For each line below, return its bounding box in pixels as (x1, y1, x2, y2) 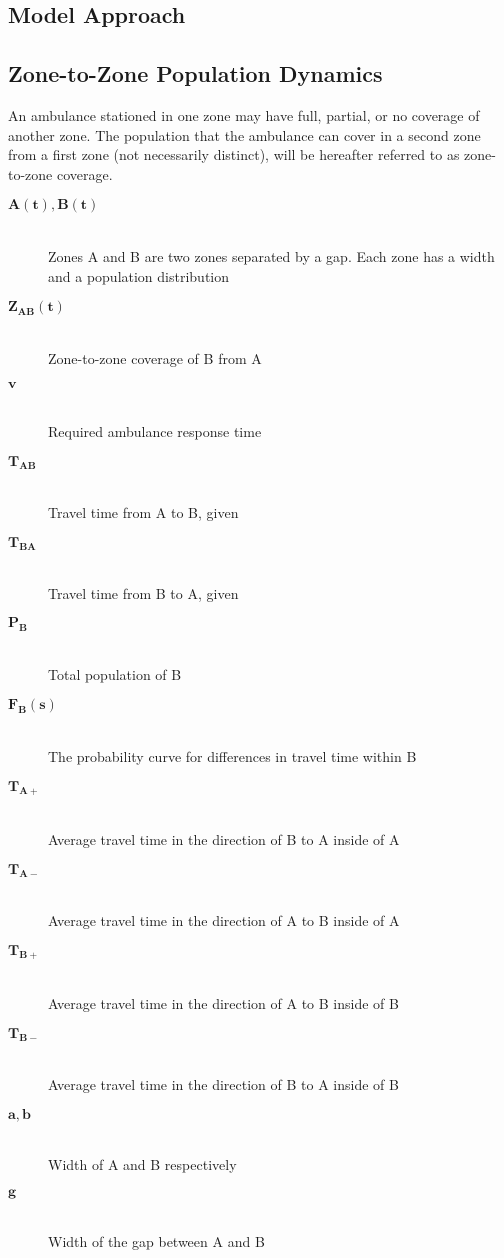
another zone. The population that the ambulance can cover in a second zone (8, 124, 481, 145)
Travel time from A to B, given (48, 501, 239, 522)
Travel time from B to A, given (48, 582, 239, 603)
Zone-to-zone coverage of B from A (48, 347, 262, 368)
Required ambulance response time (48, 420, 262, 441)
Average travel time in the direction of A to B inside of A (48, 910, 400, 931)
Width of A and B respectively (48, 1154, 237, 1175)
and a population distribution (48, 265, 230, 286)
